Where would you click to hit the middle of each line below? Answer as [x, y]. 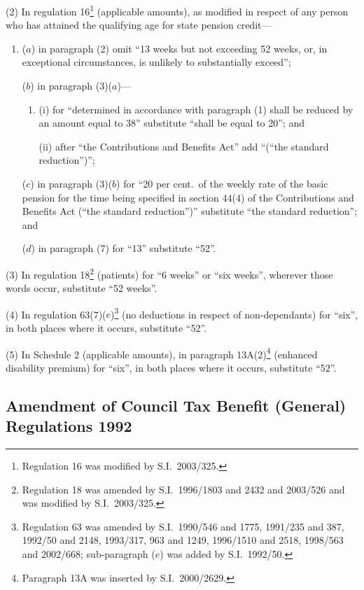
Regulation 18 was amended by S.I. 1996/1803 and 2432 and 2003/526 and [183, 489]
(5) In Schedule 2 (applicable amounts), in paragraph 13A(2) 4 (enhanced [162, 353]
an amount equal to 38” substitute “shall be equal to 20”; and [171, 123]
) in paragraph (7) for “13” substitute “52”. [124, 248]
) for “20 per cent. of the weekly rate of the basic [222, 183]
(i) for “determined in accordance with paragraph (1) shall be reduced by [196, 109]
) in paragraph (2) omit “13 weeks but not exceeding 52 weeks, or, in [179, 48]
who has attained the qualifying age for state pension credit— [139, 25]
